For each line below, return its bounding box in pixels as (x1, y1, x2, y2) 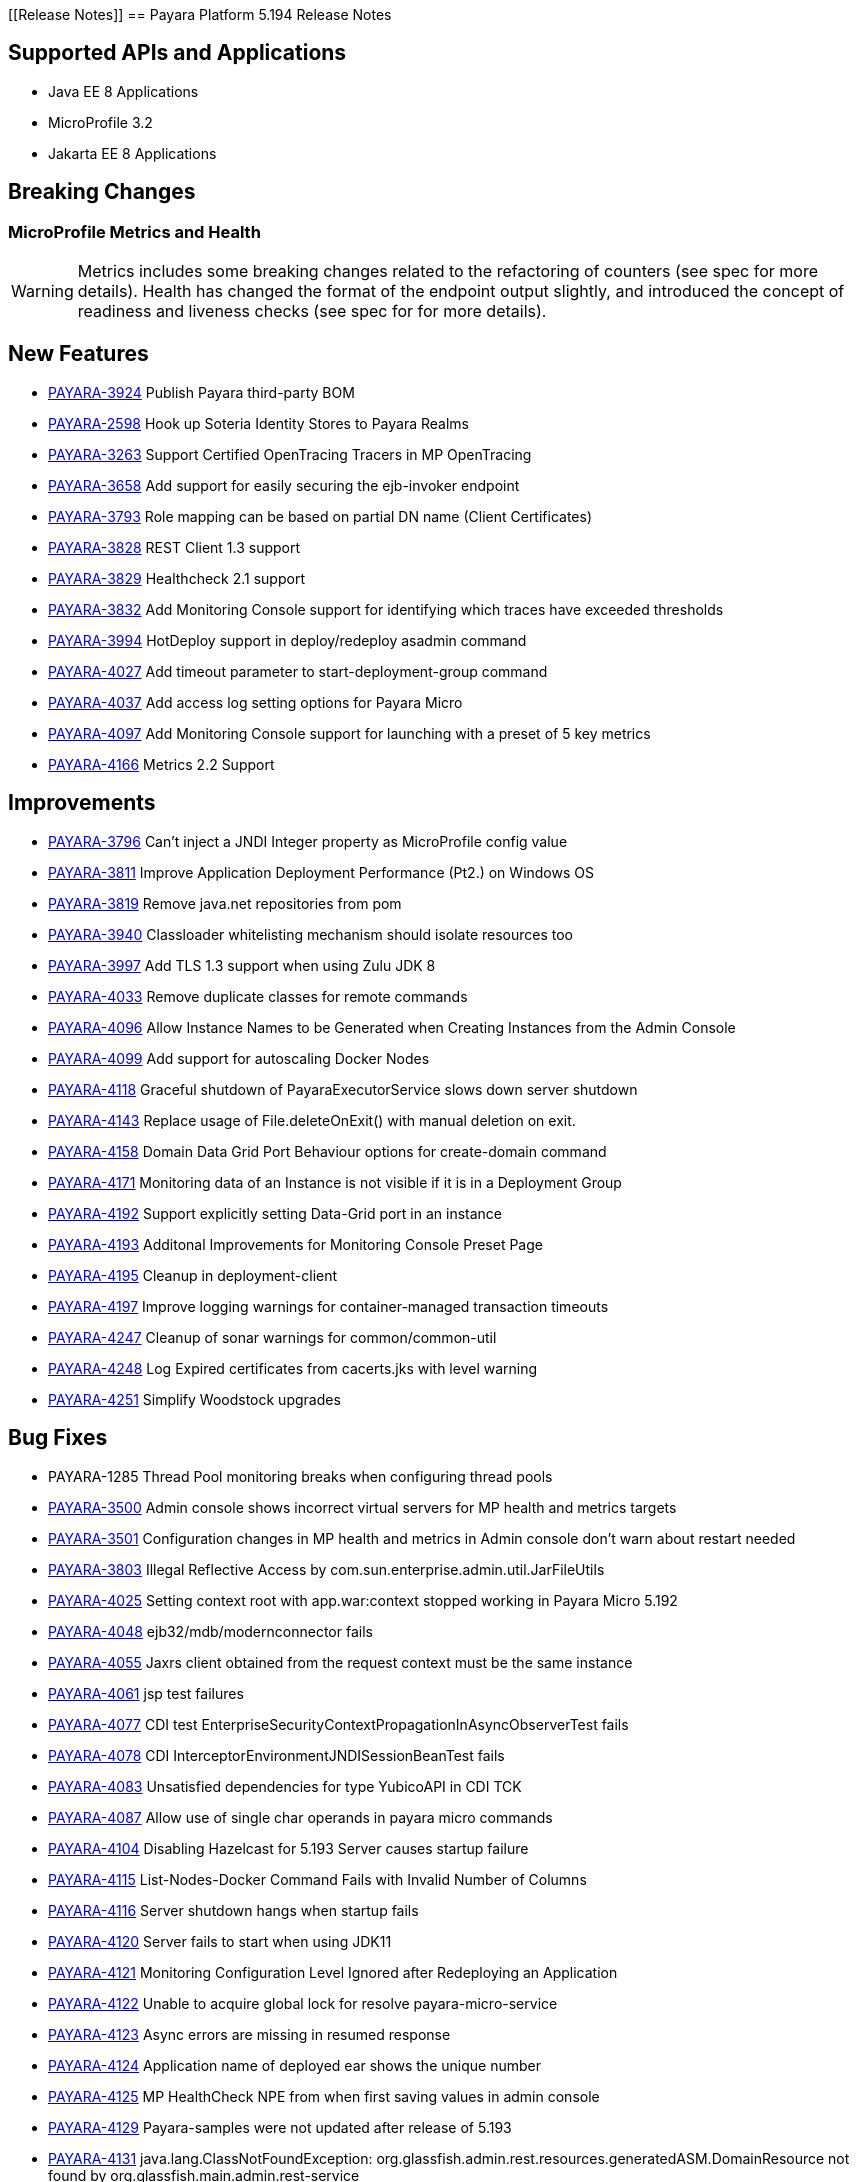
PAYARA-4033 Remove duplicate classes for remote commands (48, 987, 468, 1005)
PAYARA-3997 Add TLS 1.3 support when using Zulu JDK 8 (48, 956, 436, 974)
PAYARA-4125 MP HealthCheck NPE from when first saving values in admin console (48, 2087, 600, 2105)
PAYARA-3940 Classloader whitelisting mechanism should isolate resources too (48, 925, 573, 943)
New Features (8, 341, 149, 367)
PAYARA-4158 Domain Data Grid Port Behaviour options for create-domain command (48, 1142, 607, 1160)
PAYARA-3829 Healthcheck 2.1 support (48, 569, 305, 587)
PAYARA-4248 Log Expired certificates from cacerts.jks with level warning (48, 1359, 538, 1377)
